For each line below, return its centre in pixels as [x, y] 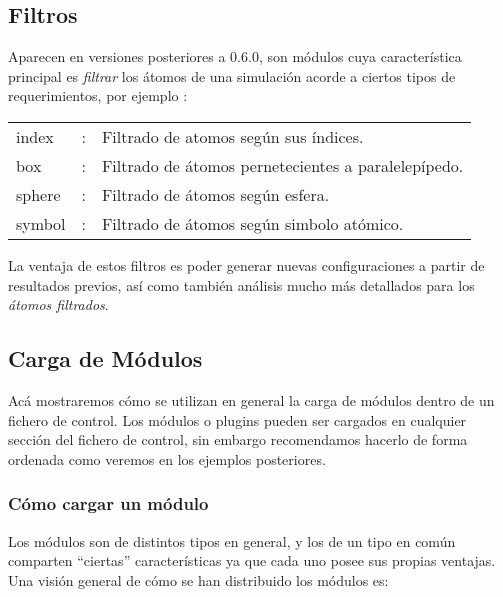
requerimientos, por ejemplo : [98, 95]
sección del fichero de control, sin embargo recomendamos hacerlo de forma [238, 439]
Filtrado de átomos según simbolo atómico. [252, 223]
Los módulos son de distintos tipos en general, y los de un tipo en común [232, 540]
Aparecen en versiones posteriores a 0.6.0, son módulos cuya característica [235, 56]
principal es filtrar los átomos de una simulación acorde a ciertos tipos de [232, 75]
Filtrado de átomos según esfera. [215, 194]
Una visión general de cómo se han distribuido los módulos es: [198, 579]
